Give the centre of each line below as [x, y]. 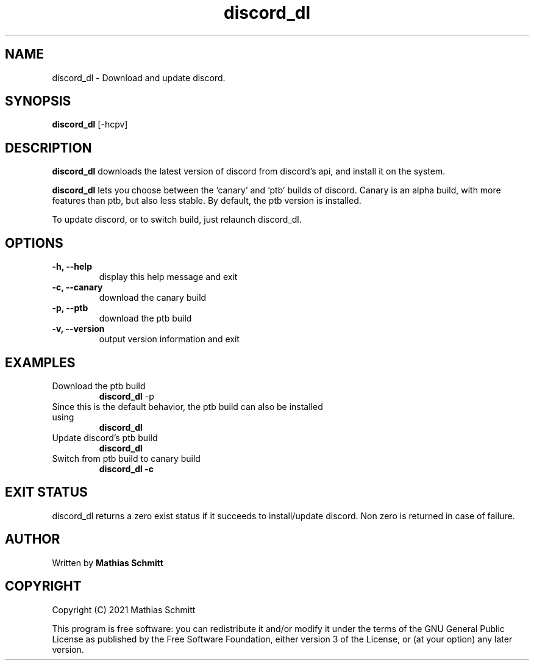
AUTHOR [33, 539]
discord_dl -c [126, 469]
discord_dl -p [126, 396]
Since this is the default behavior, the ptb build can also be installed [187, 406]
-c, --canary [77, 287]
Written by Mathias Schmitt [108, 563]
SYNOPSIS [38, 101]
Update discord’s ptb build [105, 437]
